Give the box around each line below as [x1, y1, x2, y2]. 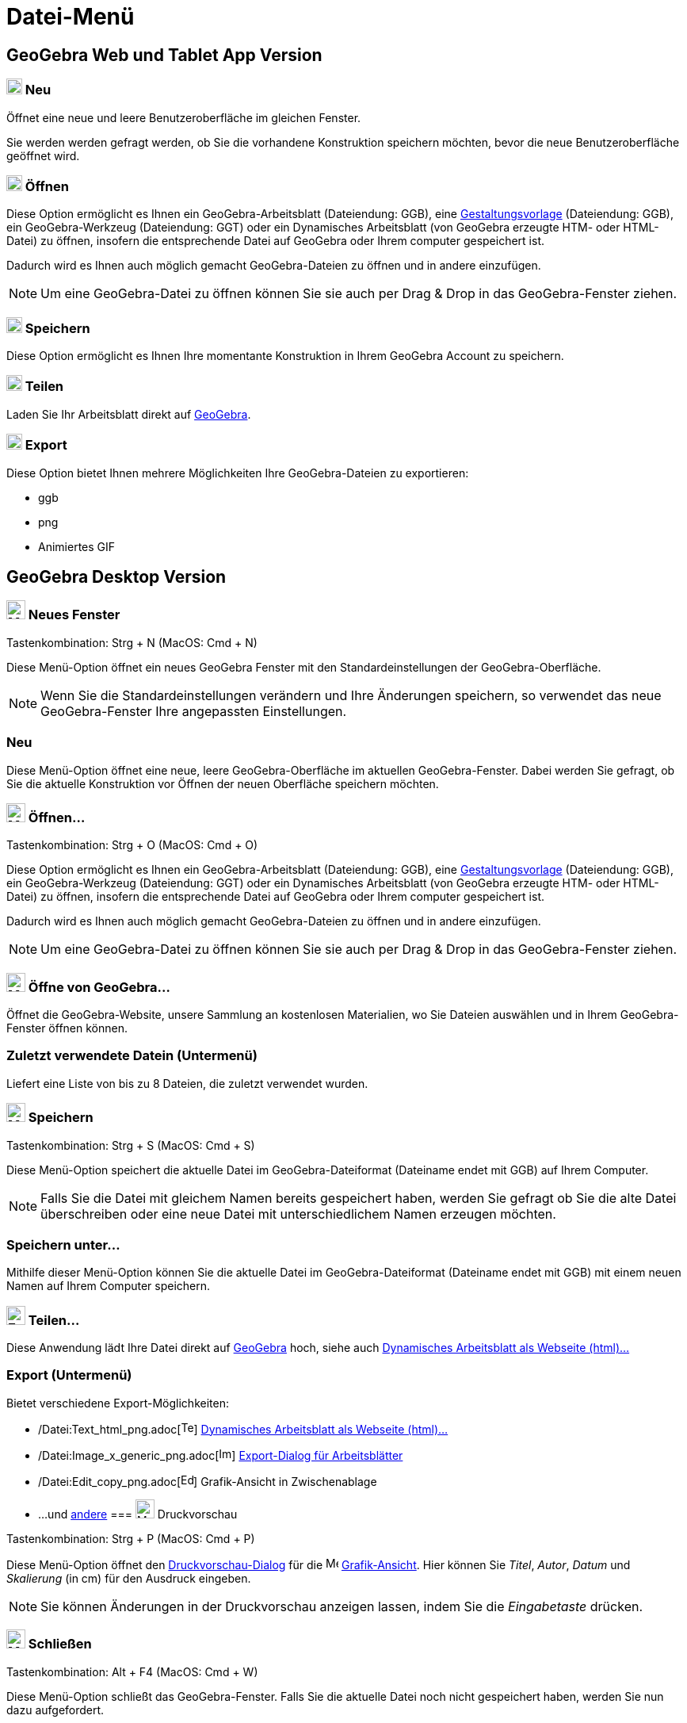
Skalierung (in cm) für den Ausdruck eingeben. [6, 1571, 251, 1585]
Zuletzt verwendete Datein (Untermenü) [6, 1047, 258, 1064]
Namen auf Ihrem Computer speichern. [6, 1279, 211, 1293]
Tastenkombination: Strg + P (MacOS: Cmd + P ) [6, 1531, 255, 1545]
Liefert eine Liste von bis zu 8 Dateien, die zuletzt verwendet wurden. [6, 1076, 368, 1090]
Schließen [28, 1636, 92, 1652]
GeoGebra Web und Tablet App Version [6, 44, 323, 65]
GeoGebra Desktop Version [6, 566, 227, 587]
